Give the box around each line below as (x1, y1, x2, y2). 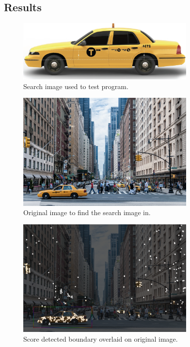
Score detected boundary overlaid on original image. (23, 333, 178, 344)
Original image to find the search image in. (23, 207, 151, 218)
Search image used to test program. (23, 81, 128, 91)
